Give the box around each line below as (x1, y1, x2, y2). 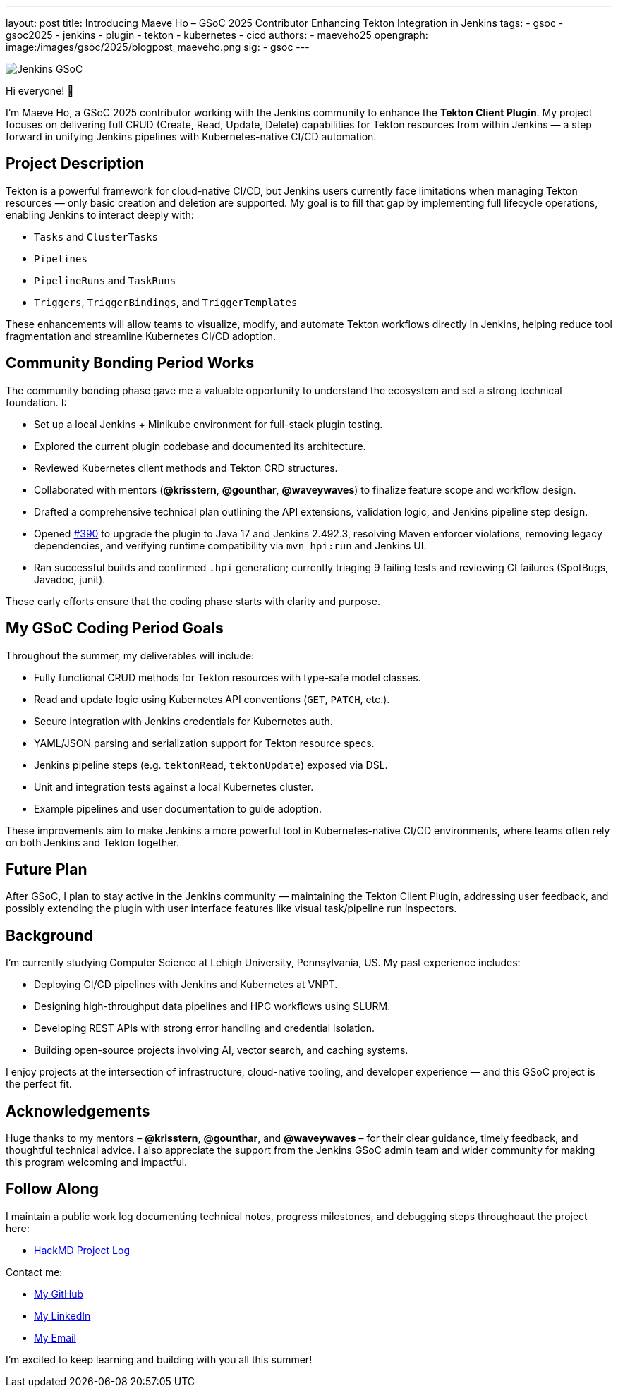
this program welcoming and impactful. (6, 1156, 188, 1169)
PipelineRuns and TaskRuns (34, 274, 176, 286)
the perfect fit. (6, 1078, 72, 1090)
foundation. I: (6, 396, 67, 408)
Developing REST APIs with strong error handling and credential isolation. (34, 1022, 375, 1035)
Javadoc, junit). (34, 573, 106, 585)
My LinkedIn (34, 1309, 91, 1322)
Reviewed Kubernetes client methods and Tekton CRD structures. (34, 461, 338, 474)
